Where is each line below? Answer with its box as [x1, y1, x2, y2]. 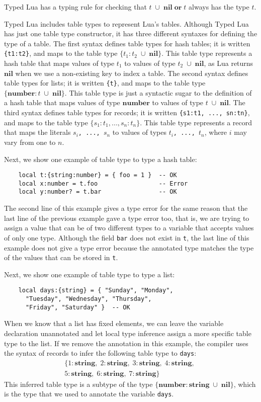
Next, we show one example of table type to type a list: [4, 269, 175, 279]
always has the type [189, 2, 249, 12]
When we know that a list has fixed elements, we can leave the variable [4, 318, 224, 329]
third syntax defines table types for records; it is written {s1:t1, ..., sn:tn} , [4, 107, 250, 118]
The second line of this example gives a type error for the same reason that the [4, 203, 248, 213]
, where [204, 127, 227, 137]
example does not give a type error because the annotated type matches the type [4, 242, 254, 253]
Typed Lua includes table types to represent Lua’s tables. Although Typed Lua [4, 18, 249, 29]
